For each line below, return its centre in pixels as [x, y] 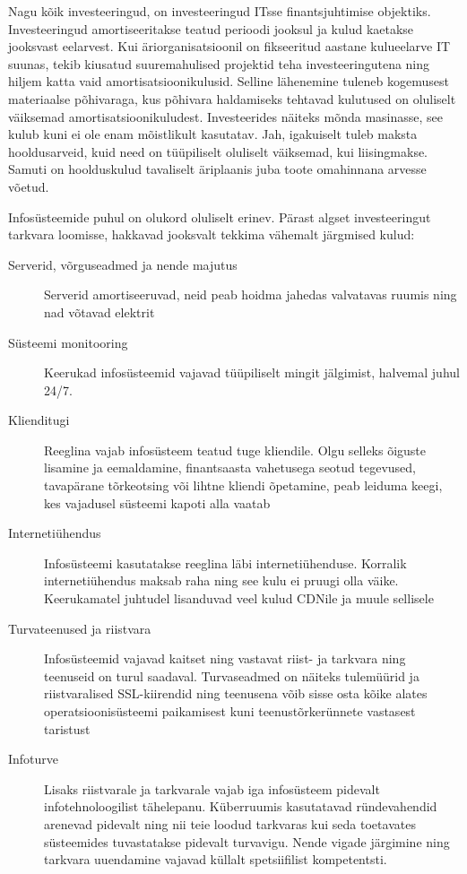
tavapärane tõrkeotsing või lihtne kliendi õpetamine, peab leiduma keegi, [243, 485]
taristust [67, 728]
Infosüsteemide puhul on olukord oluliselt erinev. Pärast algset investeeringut [220, 216]
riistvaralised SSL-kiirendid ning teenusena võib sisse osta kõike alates [236, 693]
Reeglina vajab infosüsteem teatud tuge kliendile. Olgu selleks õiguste [235, 450]
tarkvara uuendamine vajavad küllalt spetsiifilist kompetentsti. [216, 859]
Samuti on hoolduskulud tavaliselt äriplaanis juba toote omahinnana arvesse [217, 169]
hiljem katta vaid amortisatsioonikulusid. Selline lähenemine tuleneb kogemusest [229, 81]
